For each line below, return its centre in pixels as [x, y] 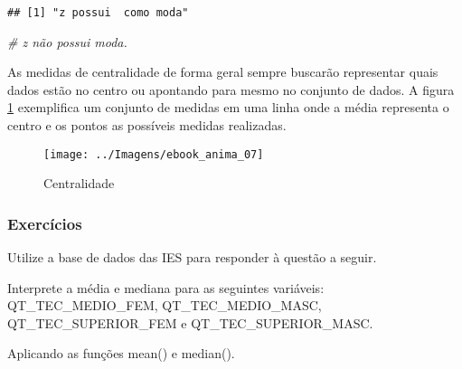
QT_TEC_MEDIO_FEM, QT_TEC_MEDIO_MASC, [165, 305]
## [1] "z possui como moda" [98, 13]
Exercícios [45, 223]
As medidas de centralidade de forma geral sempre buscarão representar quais [223, 72]
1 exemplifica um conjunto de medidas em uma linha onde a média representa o [228, 107]
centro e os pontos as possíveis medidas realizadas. [147, 125]
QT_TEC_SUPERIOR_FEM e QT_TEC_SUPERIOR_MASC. [190, 322]
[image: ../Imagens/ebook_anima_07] [154, 154]
